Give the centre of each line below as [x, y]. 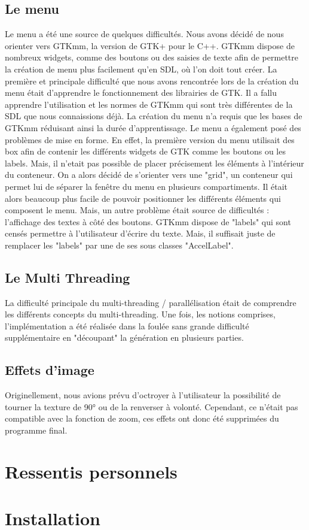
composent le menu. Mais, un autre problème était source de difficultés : [137, 210]
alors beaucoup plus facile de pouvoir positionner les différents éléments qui [143, 198]
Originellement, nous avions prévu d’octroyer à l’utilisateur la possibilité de [143, 395]
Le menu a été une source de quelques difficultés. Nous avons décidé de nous [144, 34]
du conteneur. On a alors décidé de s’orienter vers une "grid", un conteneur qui [149, 175]
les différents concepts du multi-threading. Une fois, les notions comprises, [140, 314]
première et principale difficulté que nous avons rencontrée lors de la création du [152, 81]
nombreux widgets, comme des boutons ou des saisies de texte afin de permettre [152, 57]
